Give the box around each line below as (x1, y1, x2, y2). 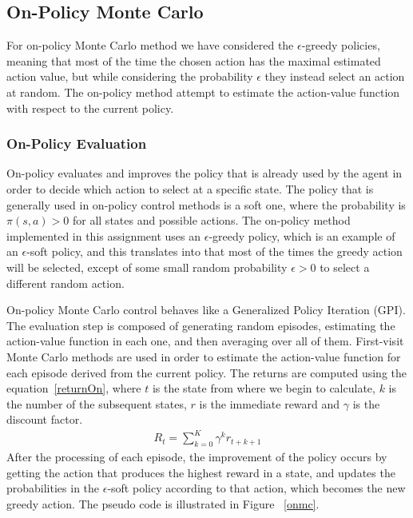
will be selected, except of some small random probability (6, 258, 288, 275)
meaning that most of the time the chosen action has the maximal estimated (6, 52, 381, 69)
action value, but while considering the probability (6, 68, 253, 85)
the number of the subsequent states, (6, 395, 187, 412)
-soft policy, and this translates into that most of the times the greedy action (26, 243, 403, 260)
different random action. (6, 274, 125, 291)
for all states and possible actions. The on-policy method (72, 212, 351, 229)
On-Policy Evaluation (6, 133, 147, 153)
